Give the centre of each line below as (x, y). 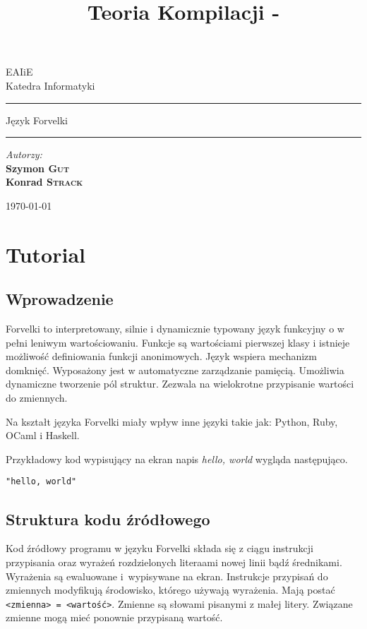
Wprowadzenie (60, 299)
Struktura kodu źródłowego (108, 519)
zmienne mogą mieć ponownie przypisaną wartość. (114, 617)
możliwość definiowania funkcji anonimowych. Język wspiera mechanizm (161, 356)
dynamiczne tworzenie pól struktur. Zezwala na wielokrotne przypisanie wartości (180, 384)
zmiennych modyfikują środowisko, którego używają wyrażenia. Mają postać (170, 590)
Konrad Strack (44, 182)
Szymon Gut (37, 168)
